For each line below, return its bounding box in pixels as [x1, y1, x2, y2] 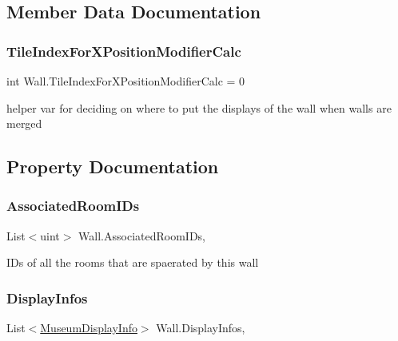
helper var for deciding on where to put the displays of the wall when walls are [6, 99, 392, 116]
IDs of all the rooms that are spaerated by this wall [6, 254, 259, 271]
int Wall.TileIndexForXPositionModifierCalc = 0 [6, 73, 245, 89]
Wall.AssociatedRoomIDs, [78, 227, 205, 244]
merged [6, 115, 42, 132]
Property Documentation [6, 154, 219, 179]
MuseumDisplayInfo [40, 319, 137, 336]
